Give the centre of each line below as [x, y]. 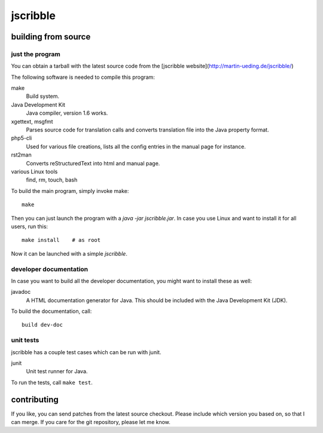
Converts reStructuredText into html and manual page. [93, 163]
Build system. [43, 96]
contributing [35, 399]
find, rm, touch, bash [52, 180]
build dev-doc [42, 325]
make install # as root [61, 240]
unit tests [25, 340]
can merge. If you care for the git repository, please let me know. [91, 422]
